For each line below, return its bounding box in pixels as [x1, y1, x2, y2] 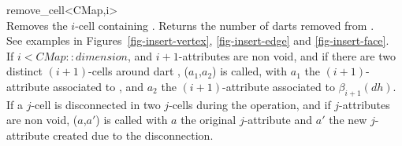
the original [181, 111, 236, 128]
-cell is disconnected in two [31, 96, 161, 112]
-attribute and [244, 111, 313, 128]
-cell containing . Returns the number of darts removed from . [75, 16, 374, 33]
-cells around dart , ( [88, 63, 189, 79]
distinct [6, 63, 43, 79]
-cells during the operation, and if [169, 96, 331, 112]
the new [329, 111, 367, 128]
